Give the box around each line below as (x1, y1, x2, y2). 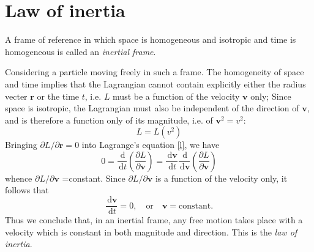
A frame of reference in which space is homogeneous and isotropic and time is (5, 33, 296, 46)
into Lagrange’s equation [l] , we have (81, 138, 220, 151)
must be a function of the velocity (113, 89, 240, 102)
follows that (5, 183, 49, 196)
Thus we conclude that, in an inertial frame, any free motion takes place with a (5, 213, 303, 226)
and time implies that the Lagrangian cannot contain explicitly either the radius (5, 77, 306, 90)
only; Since (250, 89, 291, 102)
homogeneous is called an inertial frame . (5, 45, 156, 57)
